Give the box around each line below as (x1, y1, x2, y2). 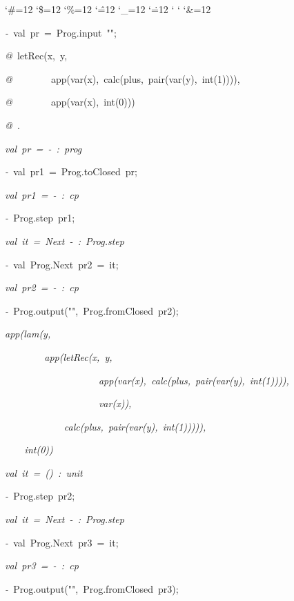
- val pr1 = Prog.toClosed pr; (5, 164, 137, 179)
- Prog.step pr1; (5, 210, 75, 225)
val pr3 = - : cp (5, 558, 79, 573)
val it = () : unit (5, 465, 83, 480)
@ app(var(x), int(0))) (5, 95, 135, 109)
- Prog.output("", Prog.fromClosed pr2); (5, 303, 179, 317)
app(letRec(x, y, (44, 349, 112, 364)
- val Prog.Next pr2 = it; (5, 257, 119, 271)
